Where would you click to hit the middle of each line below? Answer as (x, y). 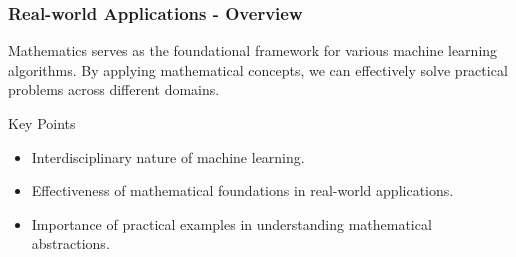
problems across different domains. (114, 89)
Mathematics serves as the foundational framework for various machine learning (253, 50)
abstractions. (70, 243)
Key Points (42, 123)
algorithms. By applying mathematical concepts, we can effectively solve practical (258, 69)
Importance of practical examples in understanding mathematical (231, 223)
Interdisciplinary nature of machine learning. (168, 156)
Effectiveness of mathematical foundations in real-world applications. (242, 190)
